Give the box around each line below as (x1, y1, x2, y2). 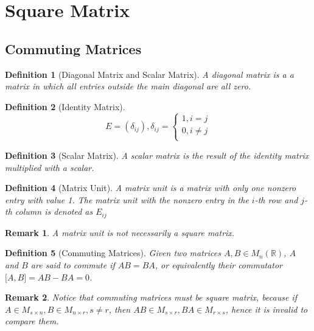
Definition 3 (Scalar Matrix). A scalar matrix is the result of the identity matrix (5, 148, 309, 161)
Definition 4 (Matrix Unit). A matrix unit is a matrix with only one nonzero (5, 181, 296, 194)
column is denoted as (15, 205, 93, 218)
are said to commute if (30, 258, 115, 271)
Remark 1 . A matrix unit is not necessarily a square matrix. (5, 226, 235, 239)
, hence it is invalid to (225, 302, 308, 315)
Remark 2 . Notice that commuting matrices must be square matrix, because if (5, 291, 297, 304)
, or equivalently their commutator (155, 258, 282, 271)
